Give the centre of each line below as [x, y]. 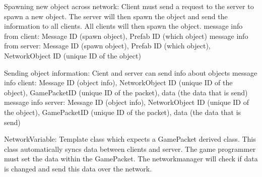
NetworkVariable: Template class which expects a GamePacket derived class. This [130, 139]
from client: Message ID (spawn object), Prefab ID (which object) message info [126, 36]
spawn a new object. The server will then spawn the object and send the [116, 16]
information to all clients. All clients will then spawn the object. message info [123, 26]
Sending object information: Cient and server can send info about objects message [131, 72]
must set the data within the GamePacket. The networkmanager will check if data [131, 159]
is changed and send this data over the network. [78, 168]
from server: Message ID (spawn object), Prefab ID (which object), [107, 46]
